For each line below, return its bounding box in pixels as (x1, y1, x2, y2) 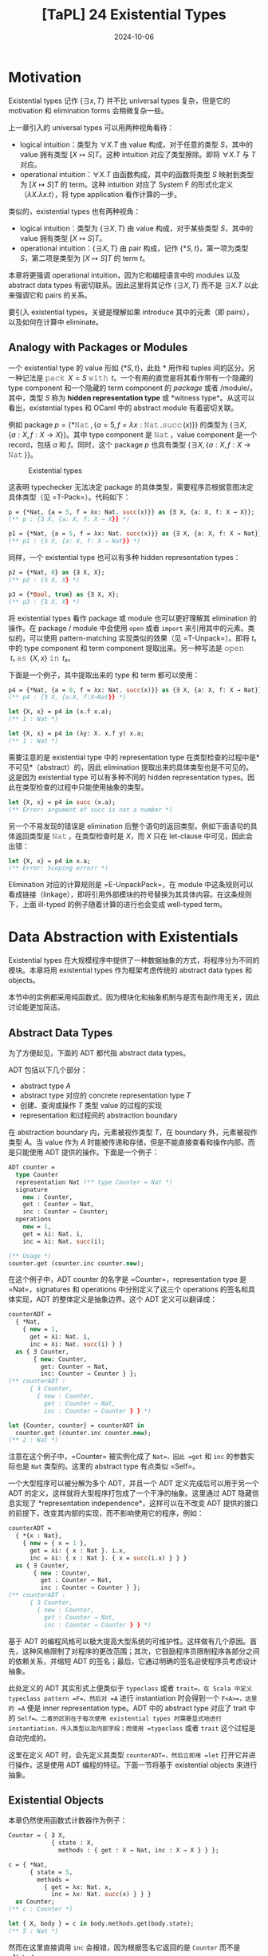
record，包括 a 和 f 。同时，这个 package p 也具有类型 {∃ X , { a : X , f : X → (8, 440, 251, 449)
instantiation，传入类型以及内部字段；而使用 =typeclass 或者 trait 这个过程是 (8, 1723, 256, 1733)
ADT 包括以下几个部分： (8, 1065, 88, 1075)
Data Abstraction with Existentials (8, 928, 238, 946)
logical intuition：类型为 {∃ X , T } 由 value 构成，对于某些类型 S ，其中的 (19, 223, 254, 233)
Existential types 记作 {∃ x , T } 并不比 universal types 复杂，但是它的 (8, 96, 231, 105)
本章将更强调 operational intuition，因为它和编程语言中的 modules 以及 (8, 270, 241, 280)
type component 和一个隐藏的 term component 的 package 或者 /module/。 (8, 383, 258, 392)
